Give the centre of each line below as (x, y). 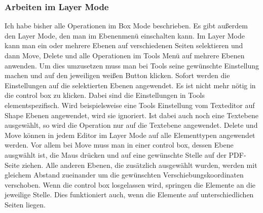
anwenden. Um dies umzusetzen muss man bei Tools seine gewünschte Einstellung (132, 65)
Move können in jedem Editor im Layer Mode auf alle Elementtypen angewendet (130, 135)
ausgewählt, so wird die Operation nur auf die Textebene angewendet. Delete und (131, 125)
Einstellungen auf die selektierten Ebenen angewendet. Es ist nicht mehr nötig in (130, 85)
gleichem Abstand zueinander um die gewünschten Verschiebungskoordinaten (124, 175)
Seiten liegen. (25, 204)
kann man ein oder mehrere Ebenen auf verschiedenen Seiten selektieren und (124, 45)
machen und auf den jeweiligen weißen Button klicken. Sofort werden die (117, 75)
